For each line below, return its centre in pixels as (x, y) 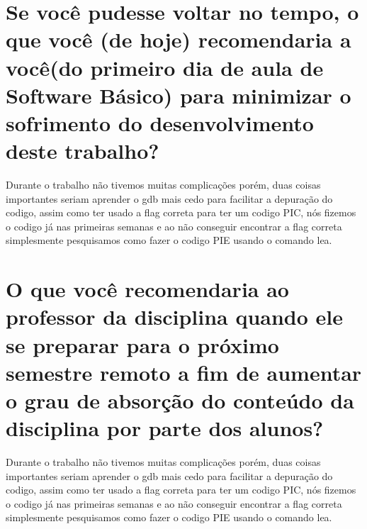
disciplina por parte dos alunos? (165, 428)
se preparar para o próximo (142, 344)
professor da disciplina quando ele (175, 317)
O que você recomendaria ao (147, 289)
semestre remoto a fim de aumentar (184, 372)
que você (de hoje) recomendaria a (179, 39)
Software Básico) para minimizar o (179, 95)
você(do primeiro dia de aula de (165, 67)
